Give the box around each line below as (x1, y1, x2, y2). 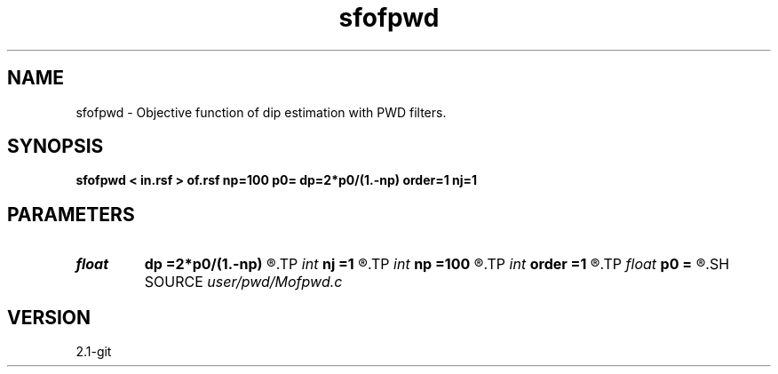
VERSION (7, 306, 91, 329)
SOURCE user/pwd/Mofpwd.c (144, 273, 343, 291)
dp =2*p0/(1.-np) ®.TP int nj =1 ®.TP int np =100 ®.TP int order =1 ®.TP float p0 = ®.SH (144, 255, 730, 274)
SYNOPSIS (7, 135, 104, 158)
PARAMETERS (7, 203, 135, 226)
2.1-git (75, 344, 112, 360)
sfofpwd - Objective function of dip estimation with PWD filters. (75, 104, 447, 120)
